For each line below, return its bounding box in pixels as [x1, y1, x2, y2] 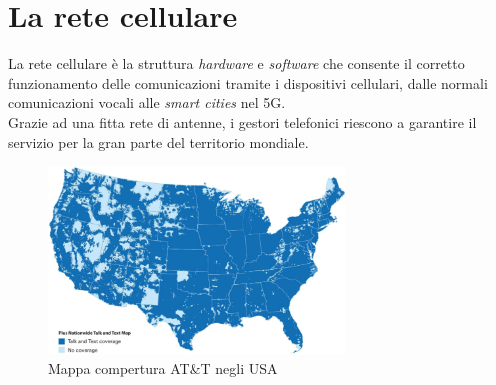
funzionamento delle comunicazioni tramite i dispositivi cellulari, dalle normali [8, 72, 488, 93]
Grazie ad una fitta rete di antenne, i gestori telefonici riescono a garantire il [8, 111, 477, 132]
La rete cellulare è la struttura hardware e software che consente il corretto [8, 53, 465, 74]
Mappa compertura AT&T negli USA [48, 358, 278, 379]
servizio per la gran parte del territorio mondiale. [8, 131, 309, 152]
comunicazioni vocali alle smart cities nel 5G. [8, 92, 286, 113]
